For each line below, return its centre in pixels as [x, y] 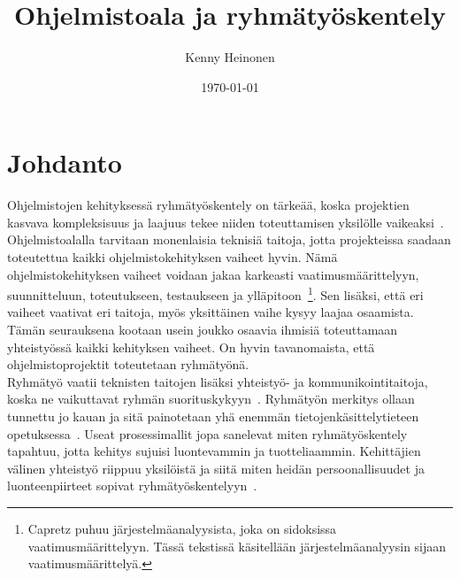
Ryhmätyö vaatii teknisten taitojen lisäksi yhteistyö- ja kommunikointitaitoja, [218, 381]
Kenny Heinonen [230, 57]
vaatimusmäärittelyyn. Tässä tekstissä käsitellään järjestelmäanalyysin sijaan [237, 546]
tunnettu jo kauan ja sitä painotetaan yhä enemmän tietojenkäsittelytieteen [213, 416]
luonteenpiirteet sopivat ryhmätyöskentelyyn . [132, 486]
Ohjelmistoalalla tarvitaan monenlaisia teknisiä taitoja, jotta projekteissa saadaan [229, 239]
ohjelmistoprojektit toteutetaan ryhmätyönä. [128, 364]
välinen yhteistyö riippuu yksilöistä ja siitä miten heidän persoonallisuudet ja [216, 468]
